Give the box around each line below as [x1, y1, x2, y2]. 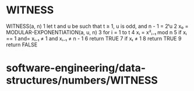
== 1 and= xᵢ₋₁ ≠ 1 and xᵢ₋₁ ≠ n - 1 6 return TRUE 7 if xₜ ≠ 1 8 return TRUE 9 [6, 35, 182, 42]
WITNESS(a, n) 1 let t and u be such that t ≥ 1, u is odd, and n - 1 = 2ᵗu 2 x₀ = [6, 23, 189, 30]
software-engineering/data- [6, 61, 146, 75]
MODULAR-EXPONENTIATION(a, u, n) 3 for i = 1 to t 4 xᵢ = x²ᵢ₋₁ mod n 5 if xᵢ [6, 28, 188, 35]
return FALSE [6, 41, 38, 48]
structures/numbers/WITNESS [6, 74, 158, 87]
